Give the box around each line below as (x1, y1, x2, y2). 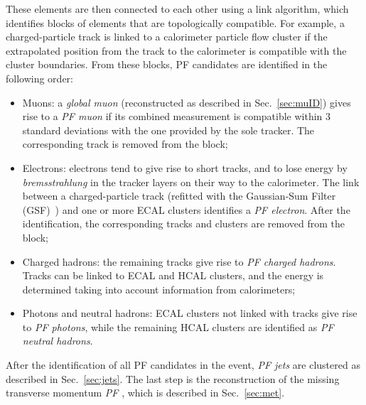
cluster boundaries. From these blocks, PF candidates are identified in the (6, 57, 328, 72)
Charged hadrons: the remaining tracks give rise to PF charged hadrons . (22, 254, 336, 269)
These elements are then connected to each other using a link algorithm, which (6, 1, 349, 16)
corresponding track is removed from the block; (22, 136, 228, 151)
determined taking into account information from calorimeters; (22, 281, 296, 296)
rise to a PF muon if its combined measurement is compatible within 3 (22, 109, 331, 124)
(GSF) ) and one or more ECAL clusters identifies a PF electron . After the (22, 202, 350, 217)
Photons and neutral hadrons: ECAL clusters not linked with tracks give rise (22, 306, 357, 320)
